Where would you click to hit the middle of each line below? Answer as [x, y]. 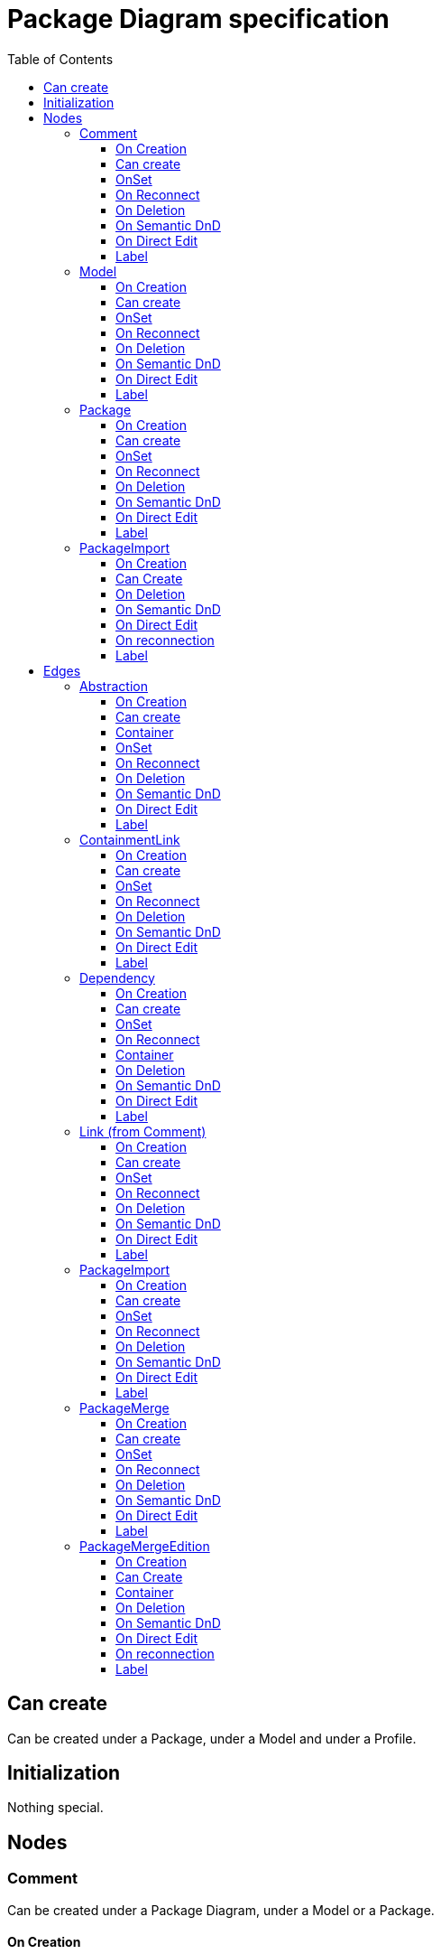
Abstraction [114, 686]
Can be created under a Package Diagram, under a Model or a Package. [221, 1910]
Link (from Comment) [143, 1131]
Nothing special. [55, 1808]
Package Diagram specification [198, 19]
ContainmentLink [130, 839]
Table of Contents [60, 59]
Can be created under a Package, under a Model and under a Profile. [212, 1738]
